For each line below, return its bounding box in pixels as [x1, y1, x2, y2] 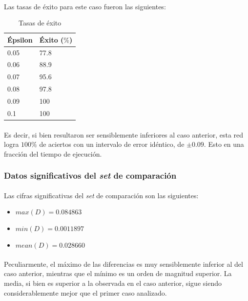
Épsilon [7, 34, 33, 45]
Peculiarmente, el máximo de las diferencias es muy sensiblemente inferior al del [4, 258, 243, 269]
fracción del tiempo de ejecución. [4, 148, 102, 159]
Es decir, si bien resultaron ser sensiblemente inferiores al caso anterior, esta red [4, 129, 244, 139]
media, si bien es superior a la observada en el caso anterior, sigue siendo [4, 278, 222, 288]
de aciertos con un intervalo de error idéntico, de [39, 139, 185, 149]
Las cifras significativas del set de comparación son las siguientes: [4, 190, 199, 200]
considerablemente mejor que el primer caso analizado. [4, 287, 167, 298]
